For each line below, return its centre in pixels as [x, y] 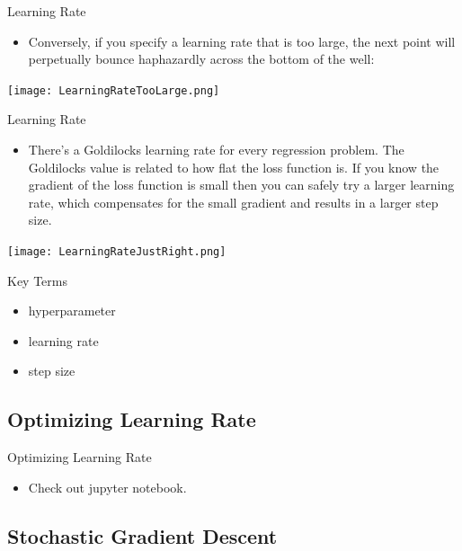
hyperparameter [72, 311]
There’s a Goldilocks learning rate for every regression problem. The [216, 150]
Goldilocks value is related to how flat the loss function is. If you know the [234, 167]
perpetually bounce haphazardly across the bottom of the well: [201, 59]
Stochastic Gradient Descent [142, 535]
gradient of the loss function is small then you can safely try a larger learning [241, 185]
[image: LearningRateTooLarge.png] [114, 90]
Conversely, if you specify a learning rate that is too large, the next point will [242, 41]
